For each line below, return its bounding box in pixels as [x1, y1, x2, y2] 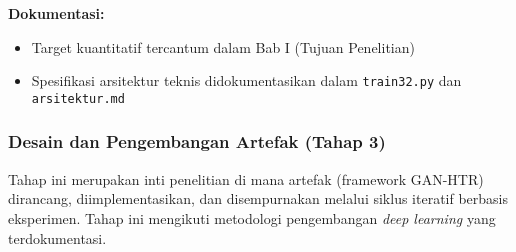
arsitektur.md [31, 91, 125, 106]
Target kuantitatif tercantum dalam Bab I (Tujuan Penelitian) [31, 36, 415, 57]
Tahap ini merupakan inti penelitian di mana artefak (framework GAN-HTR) [8, 168, 484, 189]
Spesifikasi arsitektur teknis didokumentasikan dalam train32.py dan [31, 70, 462, 91]
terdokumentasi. [8, 227, 107, 248]
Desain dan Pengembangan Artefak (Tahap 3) [8, 129, 386, 154]
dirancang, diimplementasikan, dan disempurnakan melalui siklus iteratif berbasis [8, 188, 509, 209]
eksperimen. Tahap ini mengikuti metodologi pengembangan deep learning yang [8, 207, 496, 228]
